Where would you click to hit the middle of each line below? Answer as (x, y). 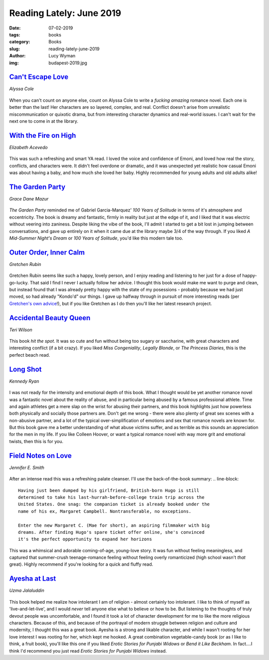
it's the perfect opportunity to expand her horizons (85, 539)
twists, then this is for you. (36, 441)
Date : (15, 28)
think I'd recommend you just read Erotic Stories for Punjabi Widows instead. (88, 651)
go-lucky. (19, 282)
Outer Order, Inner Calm (47, 252)
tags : (15, 34)
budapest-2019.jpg (68, 63)
